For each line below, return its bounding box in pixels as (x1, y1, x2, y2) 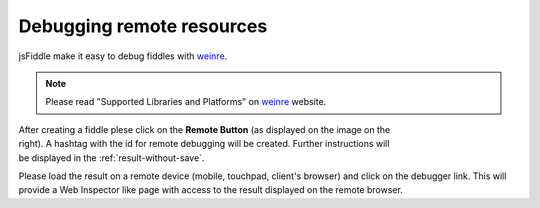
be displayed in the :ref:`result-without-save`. (18, 151, 205, 164)
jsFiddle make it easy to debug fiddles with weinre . (18, 50, 228, 62)
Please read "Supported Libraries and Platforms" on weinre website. (45, 96, 327, 108)
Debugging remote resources (18, 15, 268, 37)
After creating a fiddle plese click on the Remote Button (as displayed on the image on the (18, 123, 391, 135)
